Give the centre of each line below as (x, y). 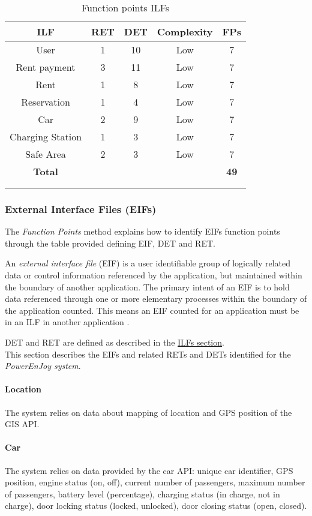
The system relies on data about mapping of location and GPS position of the (148, 412)
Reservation (46, 102)
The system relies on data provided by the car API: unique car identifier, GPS (149, 470)
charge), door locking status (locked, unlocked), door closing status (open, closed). (156, 505)
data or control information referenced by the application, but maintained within (154, 275)
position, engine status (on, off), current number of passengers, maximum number (155, 482)
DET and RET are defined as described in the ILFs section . (115, 342)
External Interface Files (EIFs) (81, 208)
